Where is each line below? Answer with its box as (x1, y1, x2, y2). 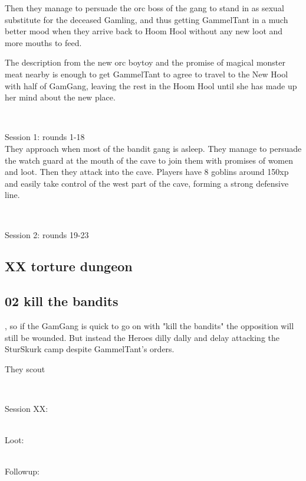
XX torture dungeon (5, 257, 133, 275)
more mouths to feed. (5, 36, 82, 48)
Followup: (5, 465, 40, 477)
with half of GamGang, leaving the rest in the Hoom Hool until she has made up (5, 79, 297, 92)
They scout (5, 362, 45, 375)
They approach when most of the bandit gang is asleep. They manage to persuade (5, 142, 302, 154)
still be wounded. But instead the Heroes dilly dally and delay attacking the (5, 331, 279, 343)
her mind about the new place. (5, 91, 116, 103)
